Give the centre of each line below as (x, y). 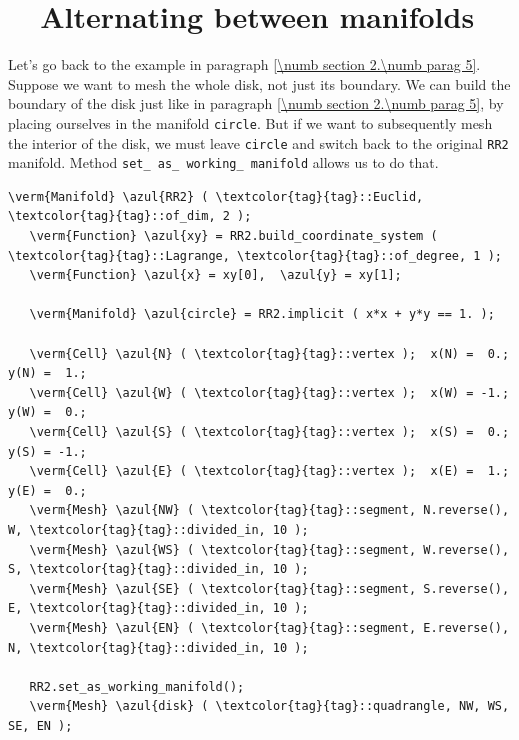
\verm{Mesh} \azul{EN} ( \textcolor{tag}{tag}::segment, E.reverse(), (269, 627)
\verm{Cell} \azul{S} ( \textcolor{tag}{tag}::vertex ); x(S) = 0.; (269, 432)
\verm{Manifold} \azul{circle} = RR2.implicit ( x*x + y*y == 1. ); (262, 314)
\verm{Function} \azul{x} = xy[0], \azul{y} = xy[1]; (215, 275)
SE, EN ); (40, 725)
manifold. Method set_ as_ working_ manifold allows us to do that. (223, 162)
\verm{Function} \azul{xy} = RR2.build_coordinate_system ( (233, 236)
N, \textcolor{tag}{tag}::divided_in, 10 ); (158, 647)
